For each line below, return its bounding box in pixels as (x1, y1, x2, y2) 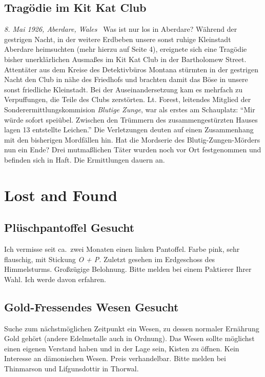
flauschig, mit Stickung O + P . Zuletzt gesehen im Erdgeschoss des (4, 253, 215, 264)
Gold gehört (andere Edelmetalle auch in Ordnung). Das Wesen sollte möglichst (4, 333, 255, 344)
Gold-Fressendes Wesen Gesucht (4, 299, 179, 314)
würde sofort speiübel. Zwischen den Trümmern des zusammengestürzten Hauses (4, 114, 258, 125)
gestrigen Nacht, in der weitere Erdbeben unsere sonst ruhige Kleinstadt (4, 33, 231, 44)
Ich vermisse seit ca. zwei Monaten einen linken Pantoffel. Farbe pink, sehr (4, 244, 240, 254)
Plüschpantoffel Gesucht (4, 220, 135, 235)
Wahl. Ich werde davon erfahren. (4, 273, 106, 284)
